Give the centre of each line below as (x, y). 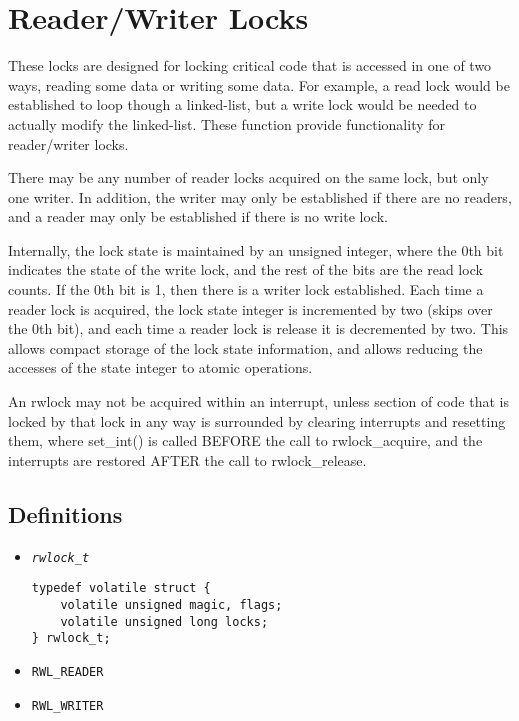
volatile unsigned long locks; (164, 621)
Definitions (65, 513)
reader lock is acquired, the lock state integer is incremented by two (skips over (250, 308)
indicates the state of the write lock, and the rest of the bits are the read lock (245, 269)
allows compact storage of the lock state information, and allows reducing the (245, 347)
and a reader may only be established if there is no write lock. (198, 216)
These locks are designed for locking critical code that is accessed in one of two (250, 65)
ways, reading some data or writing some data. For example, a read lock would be (259, 84)
